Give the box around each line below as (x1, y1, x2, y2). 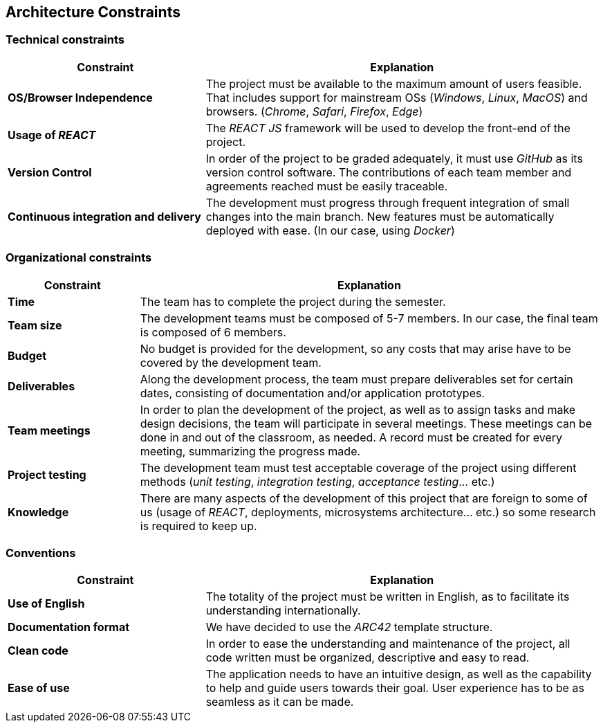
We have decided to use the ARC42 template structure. (205, 620, 493, 635)
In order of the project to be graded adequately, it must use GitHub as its (205, 151, 583, 165)
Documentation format (8, 620, 130, 635)
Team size (8, 318, 62, 332)
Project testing (8, 467, 86, 482)
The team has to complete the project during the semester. (140, 294, 446, 309)
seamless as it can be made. (205, 695, 354, 709)
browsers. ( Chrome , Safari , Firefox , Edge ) (205, 104, 423, 118)
